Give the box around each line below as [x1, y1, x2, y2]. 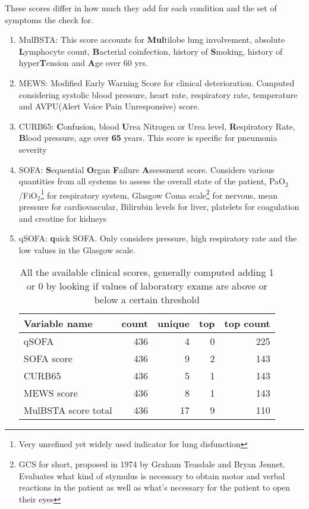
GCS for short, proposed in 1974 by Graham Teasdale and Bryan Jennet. [18, 457, 286, 470]
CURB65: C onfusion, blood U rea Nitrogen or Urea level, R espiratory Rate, [18, 120, 295, 132]
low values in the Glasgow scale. [18, 243, 135, 256]
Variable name [23, 316, 93, 331]
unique [157, 316, 190, 331]
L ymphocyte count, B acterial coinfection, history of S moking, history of [18, 45, 283, 57]
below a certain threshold [94, 293, 200, 307]
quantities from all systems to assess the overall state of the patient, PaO [18, 175, 285, 187]
